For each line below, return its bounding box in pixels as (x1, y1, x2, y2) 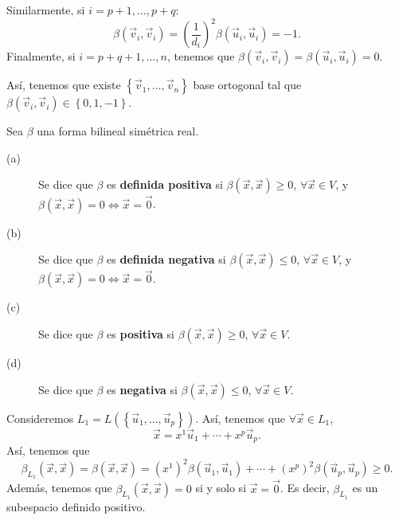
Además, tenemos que (6, 479, 112, 496)
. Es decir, (280, 479, 330, 496)
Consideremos (6, 409, 74, 426)
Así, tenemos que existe (6, 76, 121, 93)
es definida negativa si (107, 251, 226, 268)
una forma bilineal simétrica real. (37, 123, 199, 139)
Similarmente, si (6, 2, 85, 18)
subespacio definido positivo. (6, 498, 146, 514)
